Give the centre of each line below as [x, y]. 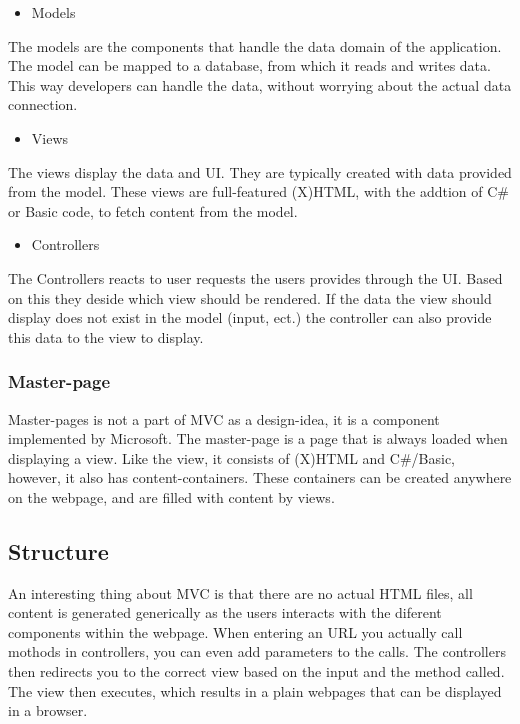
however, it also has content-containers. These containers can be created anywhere [260, 477]
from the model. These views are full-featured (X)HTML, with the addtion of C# [258, 191]
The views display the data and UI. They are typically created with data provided [260, 171]
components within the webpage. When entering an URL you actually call [235, 631]
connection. [43, 104]
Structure [58, 550]
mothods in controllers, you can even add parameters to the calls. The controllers [257, 651]
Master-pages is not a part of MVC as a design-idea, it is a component [224, 418]
